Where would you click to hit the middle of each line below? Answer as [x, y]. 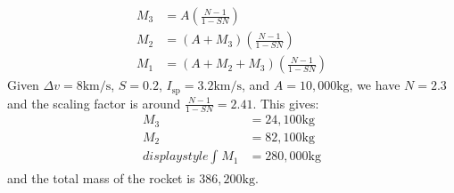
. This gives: [286, 103]
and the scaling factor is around [94, 103]
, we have [375, 85]
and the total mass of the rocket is [101, 178]
